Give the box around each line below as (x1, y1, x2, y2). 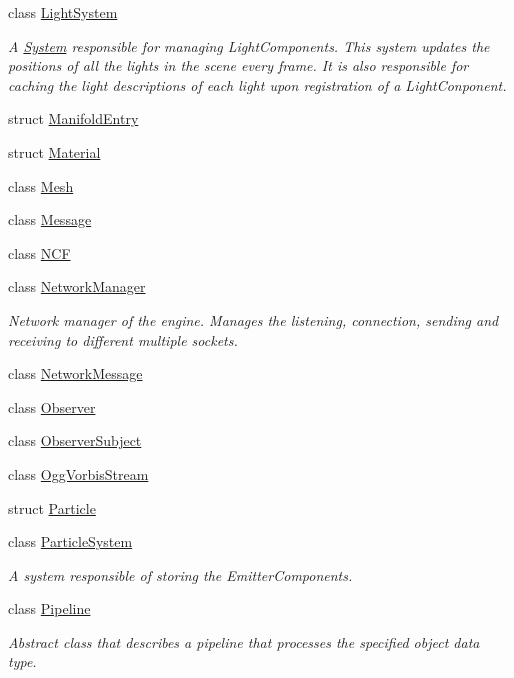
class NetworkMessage (8, 363, 143, 384)
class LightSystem (8, 2, 118, 22)
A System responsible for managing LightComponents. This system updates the (8, 35, 490, 56)
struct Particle (8, 497, 96, 518)
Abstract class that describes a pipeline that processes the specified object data (8, 631, 480, 652)
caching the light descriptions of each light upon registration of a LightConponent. (8, 74, 507, 95)
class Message (8, 209, 92, 230)
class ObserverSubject (8, 430, 142, 451)
